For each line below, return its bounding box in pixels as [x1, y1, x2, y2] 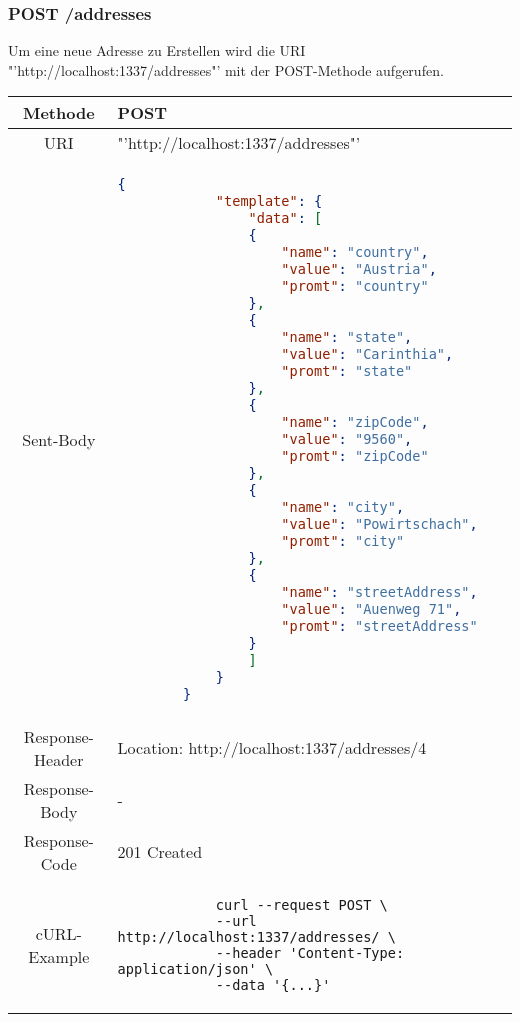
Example [28, 944, 90, 968]
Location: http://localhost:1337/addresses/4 [117, 736, 427, 760]
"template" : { [215, 193, 323, 210]
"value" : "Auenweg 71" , [281, 601, 462, 618]
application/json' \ [117, 960, 274, 977]
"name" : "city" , [281, 499, 405, 516]
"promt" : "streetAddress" [281, 618, 478, 634]
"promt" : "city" [281, 533, 405, 550]
